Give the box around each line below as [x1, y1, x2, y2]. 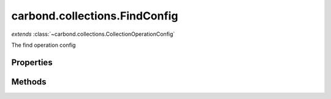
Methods [11, 77, 47, 87]
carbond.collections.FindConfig [11, 9, 178, 22]
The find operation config [11, 41, 76, 49]
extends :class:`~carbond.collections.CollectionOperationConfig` [11, 30, 175, 38]
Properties [11, 57, 53, 67]
